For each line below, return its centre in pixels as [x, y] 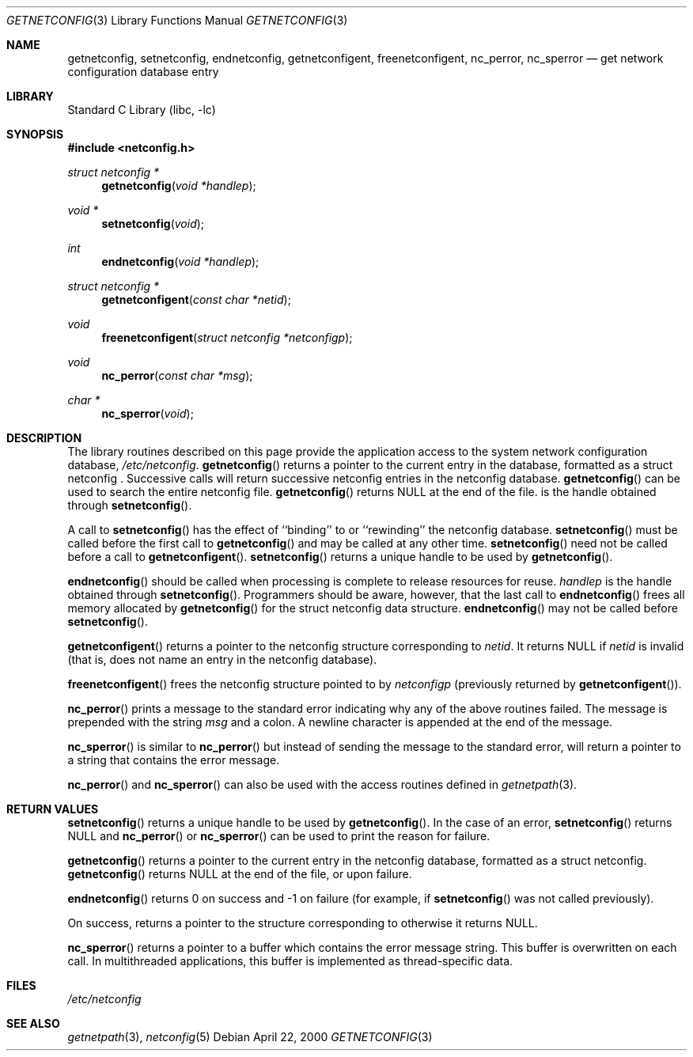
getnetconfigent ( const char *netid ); [196, 299]
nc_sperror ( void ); [148, 413]
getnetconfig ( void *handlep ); [179, 186]
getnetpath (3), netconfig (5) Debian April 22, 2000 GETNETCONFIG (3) [250, 1037]
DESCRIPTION [44, 438]
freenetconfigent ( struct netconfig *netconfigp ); [227, 337]
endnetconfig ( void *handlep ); [180, 261]
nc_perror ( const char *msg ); [177, 375]
